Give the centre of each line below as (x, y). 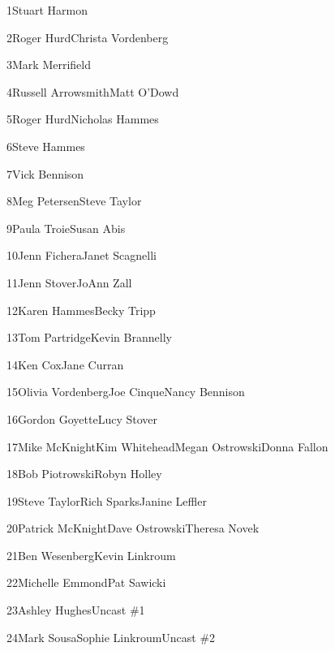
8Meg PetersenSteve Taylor (74, 201)
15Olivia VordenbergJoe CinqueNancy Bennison (126, 392)
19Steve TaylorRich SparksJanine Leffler (107, 500)
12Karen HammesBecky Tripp (81, 310)
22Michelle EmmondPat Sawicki (86, 582)
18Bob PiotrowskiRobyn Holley (84, 474)
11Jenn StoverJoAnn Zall (69, 282)
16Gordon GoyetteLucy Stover (82, 418)
